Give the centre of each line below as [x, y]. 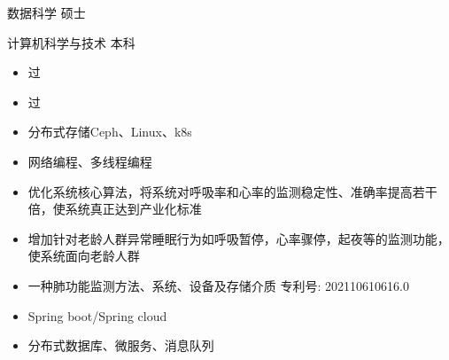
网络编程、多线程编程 [90, 161]
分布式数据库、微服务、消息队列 [121, 345]
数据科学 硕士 [46, 12]
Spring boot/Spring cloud [97, 315]
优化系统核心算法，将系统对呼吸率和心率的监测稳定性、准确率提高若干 [232, 191]
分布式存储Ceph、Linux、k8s [110, 132]
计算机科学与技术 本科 [71, 42]
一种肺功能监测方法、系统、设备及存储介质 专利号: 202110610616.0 [218, 285]
